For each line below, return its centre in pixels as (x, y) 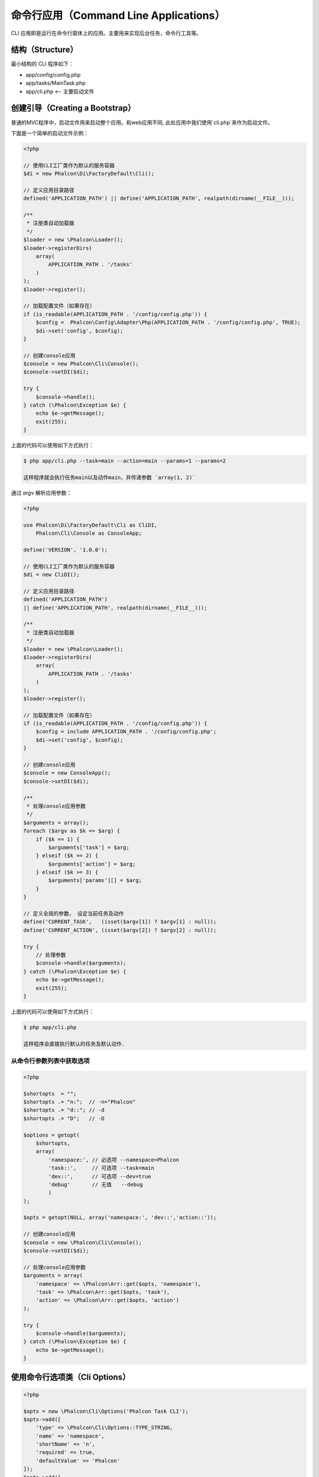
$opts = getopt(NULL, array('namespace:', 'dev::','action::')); (120, 1218)
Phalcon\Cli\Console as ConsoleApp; (89, 533)
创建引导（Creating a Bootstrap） (73, 108)
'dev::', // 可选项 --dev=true (100, 1176)
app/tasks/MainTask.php (56, 83)
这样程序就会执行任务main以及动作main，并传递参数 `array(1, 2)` (110, 477)
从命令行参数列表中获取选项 (50, 1061)
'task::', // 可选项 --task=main (101, 1168)
